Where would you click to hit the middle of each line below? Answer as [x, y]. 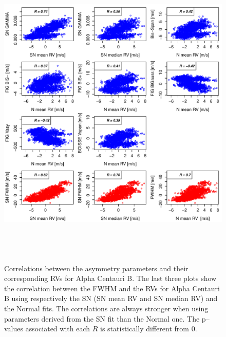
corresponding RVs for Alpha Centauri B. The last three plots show [110, 278]
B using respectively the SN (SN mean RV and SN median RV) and [111, 298]
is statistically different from [145, 329]
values [14, 329]
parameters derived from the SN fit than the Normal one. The [102, 318]
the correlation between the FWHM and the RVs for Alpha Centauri [112, 288]
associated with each [58, 329]
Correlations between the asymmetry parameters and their [96, 268]
